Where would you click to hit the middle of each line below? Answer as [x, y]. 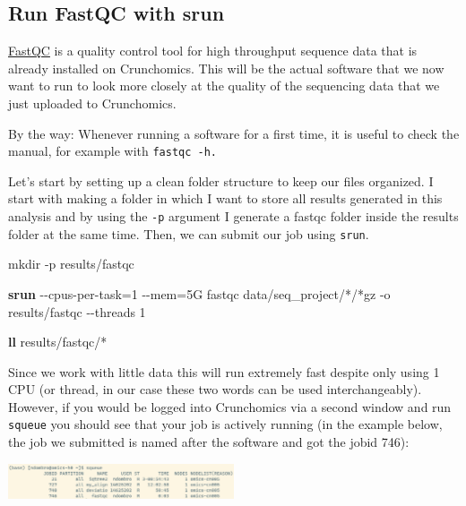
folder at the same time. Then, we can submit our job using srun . [189, 233]
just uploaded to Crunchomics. [92, 103]
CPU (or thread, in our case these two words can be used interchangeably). [215, 389]
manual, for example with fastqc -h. [113, 151]
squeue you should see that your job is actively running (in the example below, [225, 424]
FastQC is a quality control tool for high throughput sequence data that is [213, 51]
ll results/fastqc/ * [58, 342]
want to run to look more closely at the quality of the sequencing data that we [224, 86]
